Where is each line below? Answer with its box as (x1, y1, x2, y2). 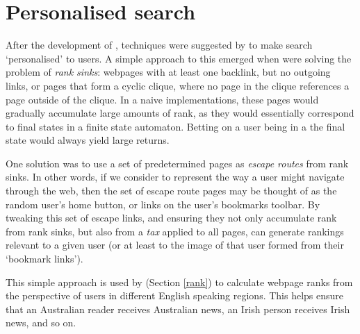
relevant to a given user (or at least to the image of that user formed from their (6, 237, 344, 252)
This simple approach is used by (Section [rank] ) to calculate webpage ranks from (6, 274, 353, 289)
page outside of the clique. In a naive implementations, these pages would (6, 92, 319, 106)
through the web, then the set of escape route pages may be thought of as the (6, 183, 337, 198)
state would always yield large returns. (6, 133, 170, 147)
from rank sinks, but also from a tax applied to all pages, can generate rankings (6, 224, 344, 238)
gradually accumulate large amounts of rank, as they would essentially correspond (6, 106, 354, 120)
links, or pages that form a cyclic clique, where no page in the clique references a (6, 78, 350, 92)
